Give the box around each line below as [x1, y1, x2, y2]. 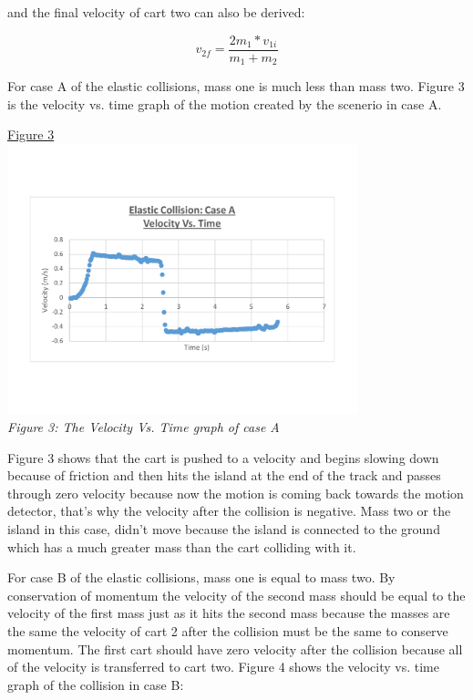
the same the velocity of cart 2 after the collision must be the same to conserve [7, 622, 448, 641]
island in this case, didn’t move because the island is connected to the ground [7, 520, 440, 539]
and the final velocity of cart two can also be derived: [7, 3, 305, 21]
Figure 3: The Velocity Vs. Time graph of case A [7, 417, 280, 437]
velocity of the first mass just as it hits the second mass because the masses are [7, 603, 450, 623]
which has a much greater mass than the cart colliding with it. [7, 537, 356, 556]
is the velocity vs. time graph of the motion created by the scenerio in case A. [7, 94, 442, 113]
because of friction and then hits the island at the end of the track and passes [7, 466, 441, 485]
